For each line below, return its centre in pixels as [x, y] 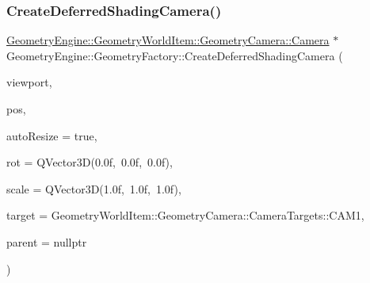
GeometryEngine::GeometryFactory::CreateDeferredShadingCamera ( [175, 55]
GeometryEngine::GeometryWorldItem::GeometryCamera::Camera [168, 40]
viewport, [29, 82]
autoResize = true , [52, 135]
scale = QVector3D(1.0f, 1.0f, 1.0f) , [94, 188]
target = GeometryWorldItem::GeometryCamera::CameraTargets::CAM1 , [185, 215]
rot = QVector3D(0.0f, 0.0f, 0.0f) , [90, 162]
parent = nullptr [47, 241]
